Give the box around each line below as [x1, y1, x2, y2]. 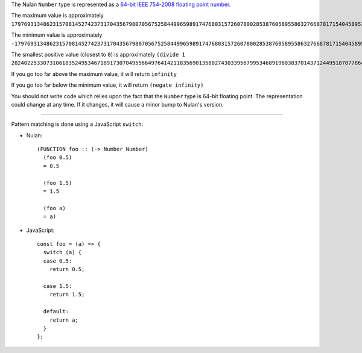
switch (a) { [43, 249, 82, 256]
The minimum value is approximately [11, 31, 103, 39]
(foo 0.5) [43, 154, 72, 161]
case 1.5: [43, 283, 72, 289]
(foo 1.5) [43, 180, 72, 186]
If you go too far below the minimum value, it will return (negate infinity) [11, 81, 204, 89]
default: [43, 308, 69, 315]
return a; [49, 316, 78, 323]
